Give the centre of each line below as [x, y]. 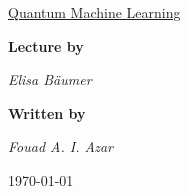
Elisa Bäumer [50, 79]
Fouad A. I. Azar [60, 146]
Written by [47, 112]
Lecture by [46, 45]
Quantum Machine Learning [94, 12]
